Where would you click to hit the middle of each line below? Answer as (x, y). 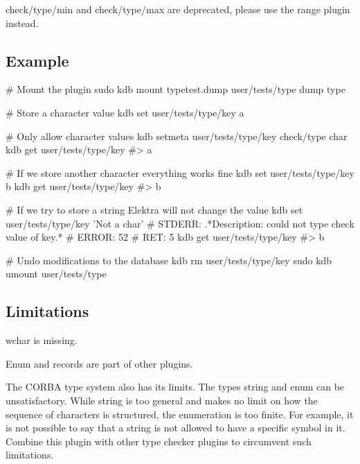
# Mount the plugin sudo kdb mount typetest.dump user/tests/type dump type (175, 89)
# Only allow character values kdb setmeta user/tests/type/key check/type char (177, 136)
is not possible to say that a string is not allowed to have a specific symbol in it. (175, 428)
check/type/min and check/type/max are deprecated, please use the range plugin (178, 9)
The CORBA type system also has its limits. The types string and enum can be (175, 387)
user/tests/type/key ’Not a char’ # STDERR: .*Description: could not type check (180, 223)
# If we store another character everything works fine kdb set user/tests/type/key (180, 172)
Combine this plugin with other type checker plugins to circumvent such (159, 441)
